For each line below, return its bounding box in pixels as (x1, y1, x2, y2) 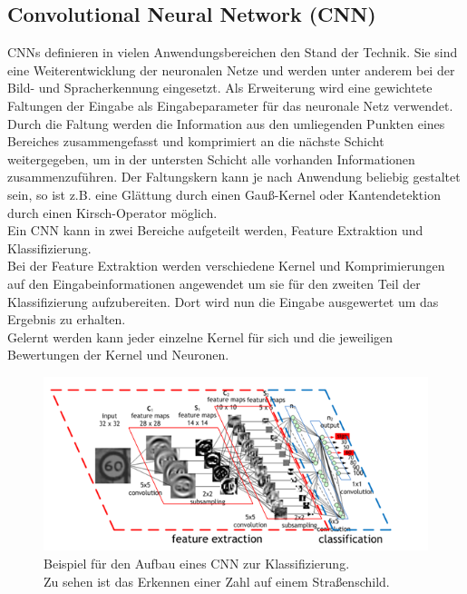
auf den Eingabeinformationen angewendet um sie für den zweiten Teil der (7, 273, 421, 292)
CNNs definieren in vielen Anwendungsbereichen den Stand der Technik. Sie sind (7, 43, 458, 62)
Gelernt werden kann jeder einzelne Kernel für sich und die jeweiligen (7, 327, 394, 346)
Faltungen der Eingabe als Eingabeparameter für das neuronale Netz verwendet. (7, 95, 453, 114)
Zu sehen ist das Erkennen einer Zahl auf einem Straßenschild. (44, 571, 390, 590)
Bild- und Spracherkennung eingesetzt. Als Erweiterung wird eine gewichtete (7, 78, 433, 97)
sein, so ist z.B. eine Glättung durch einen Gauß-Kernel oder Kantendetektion (7, 184, 441, 203)
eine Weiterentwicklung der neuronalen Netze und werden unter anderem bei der (7, 60, 455, 79)
